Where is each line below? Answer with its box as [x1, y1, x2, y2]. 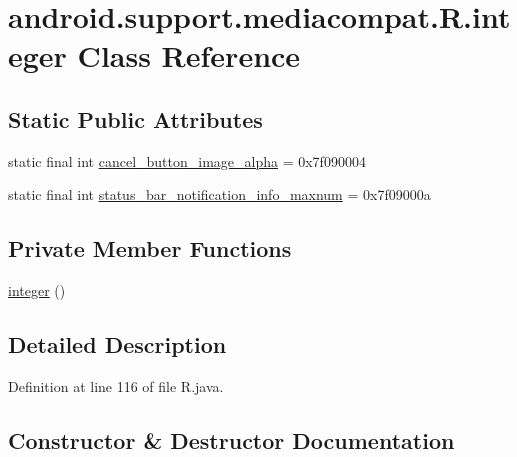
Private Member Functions [8, 233, 292, 264]
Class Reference [77, 35, 301, 76]
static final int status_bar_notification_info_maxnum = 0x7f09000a [8, 184, 431, 205]
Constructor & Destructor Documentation [8, 424, 455, 455]
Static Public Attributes [8, 103, 263, 134]
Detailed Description [8, 329, 227, 360]
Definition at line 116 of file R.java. [8, 375, 224, 396]
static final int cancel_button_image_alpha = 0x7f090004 [8, 150, 366, 171]
